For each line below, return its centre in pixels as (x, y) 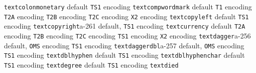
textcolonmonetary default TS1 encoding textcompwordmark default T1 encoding (128, 6)
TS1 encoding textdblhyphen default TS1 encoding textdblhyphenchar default (125, 55)
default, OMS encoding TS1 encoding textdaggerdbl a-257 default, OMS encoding (124, 45)
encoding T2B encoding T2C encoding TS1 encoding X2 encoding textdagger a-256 (128, 35)
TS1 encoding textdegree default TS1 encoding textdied (91, 64)
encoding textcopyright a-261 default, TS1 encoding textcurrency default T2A (125, 26)
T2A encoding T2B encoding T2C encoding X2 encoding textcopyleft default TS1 (127, 16)
